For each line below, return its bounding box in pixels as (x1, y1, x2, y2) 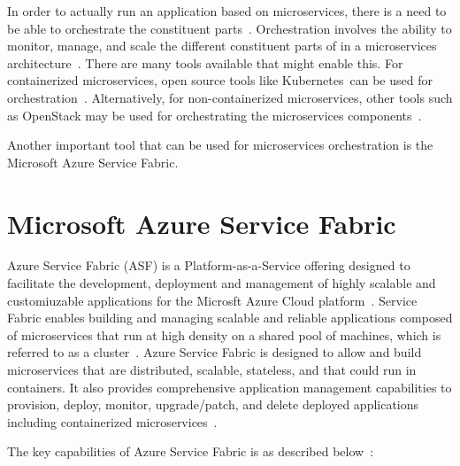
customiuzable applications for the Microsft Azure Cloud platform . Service (7, 291, 418, 309)
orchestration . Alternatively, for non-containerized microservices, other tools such (7, 88, 453, 106)
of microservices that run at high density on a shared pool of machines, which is (7, 325, 441, 344)
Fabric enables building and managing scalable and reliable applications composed (7, 308, 453, 327)
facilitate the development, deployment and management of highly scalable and (7, 274, 436, 292)
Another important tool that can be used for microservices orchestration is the (7, 136, 433, 154)
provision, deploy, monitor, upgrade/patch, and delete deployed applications (7, 395, 419, 414)
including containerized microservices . (7, 412, 218, 431)
